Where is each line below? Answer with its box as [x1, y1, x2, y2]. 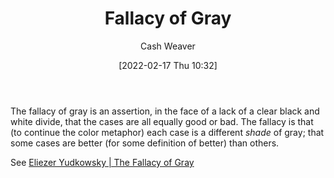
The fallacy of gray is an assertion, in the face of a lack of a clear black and [10, 105, 320, 117]
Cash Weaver [140, 40, 196, 52]
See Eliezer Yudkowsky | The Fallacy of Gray [10, 156, 195, 168]
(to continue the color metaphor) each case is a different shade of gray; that [10, 126, 325, 138]
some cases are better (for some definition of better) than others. [10, 137, 280, 149]
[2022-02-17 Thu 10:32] [118, 59, 218, 71]
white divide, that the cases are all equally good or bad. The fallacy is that [10, 115, 314, 127]
